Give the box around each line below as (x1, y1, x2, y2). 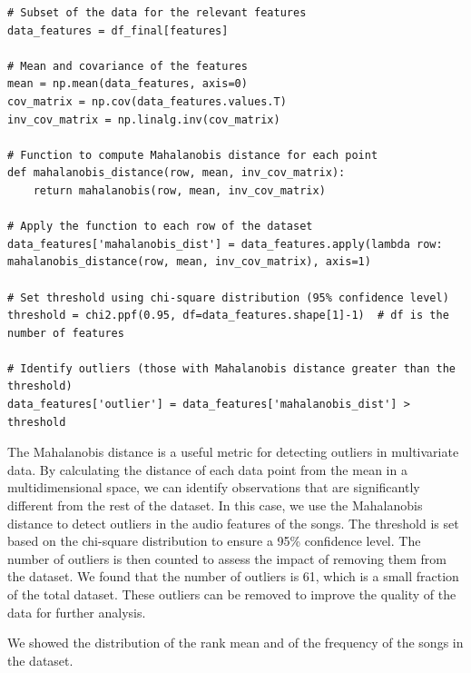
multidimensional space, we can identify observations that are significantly (7, 478, 420, 497)
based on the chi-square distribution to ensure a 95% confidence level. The (7, 531, 421, 550)
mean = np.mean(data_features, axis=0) (7, 77, 248, 91)
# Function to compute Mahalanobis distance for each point (7, 148, 378, 162)
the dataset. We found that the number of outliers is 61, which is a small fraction (7, 567, 459, 586)
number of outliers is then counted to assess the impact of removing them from (7, 549, 446, 568)
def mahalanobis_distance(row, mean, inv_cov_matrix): (7, 166, 346, 180)
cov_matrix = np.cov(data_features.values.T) (7, 94, 287, 108)
